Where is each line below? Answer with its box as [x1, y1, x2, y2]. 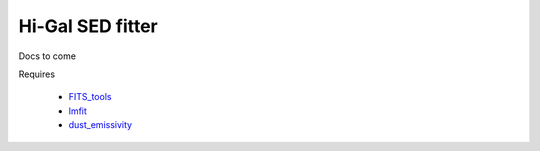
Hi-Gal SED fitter [18, 15, 159, 37]
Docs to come [18, 50, 77, 62]
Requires [18, 68, 55, 80]
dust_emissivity [68, 119, 133, 131]
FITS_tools [68, 91, 112, 103]
